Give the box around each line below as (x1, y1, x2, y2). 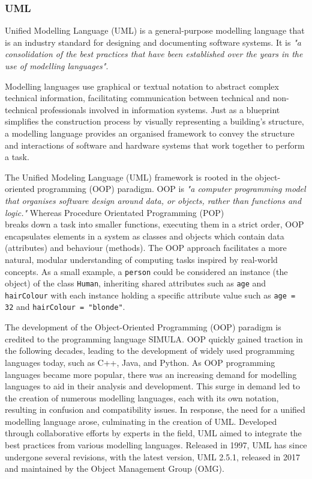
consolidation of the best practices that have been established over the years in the (5, 48, 303, 60)
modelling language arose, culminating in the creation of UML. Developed (5, 415, 277, 427)
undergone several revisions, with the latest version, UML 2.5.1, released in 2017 (5, 450, 300, 463)
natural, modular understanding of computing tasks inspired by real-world (5, 253, 278, 265)
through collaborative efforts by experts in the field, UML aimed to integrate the (5, 427, 302, 439)
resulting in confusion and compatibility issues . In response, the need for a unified (5, 403, 305, 416)
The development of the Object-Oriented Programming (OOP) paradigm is (5, 321, 281, 333)
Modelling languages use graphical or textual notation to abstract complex (5, 79, 279, 92)
